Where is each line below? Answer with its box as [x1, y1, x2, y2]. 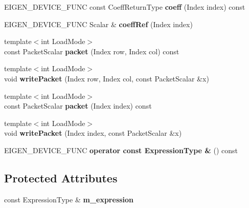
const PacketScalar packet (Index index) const [4, 100, 152, 111]
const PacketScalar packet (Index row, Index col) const [4, 46, 179, 56]
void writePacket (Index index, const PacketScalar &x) [4, 128, 182, 138]
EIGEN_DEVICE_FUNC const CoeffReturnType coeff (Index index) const [4, 2, 245, 12]
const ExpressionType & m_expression [4, 194, 134, 204]
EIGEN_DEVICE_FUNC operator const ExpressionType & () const [4, 144, 238, 155]
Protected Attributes [4, 170, 118, 185]
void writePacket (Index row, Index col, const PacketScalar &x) [4, 73, 209, 84]
